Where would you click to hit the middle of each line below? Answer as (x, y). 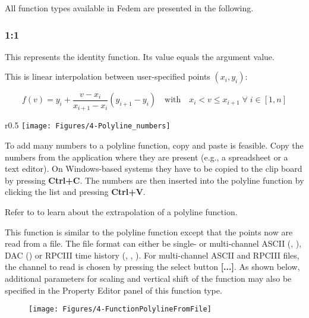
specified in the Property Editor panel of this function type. (113, 290)
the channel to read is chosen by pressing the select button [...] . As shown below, (152, 267)
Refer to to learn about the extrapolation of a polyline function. (121, 212)
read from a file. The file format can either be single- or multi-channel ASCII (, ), (153, 243)
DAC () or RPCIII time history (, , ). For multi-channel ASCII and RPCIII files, (152, 255)
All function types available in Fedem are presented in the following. (129, 8)
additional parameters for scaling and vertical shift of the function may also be (148, 278)
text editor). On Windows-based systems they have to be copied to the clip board (154, 169)
